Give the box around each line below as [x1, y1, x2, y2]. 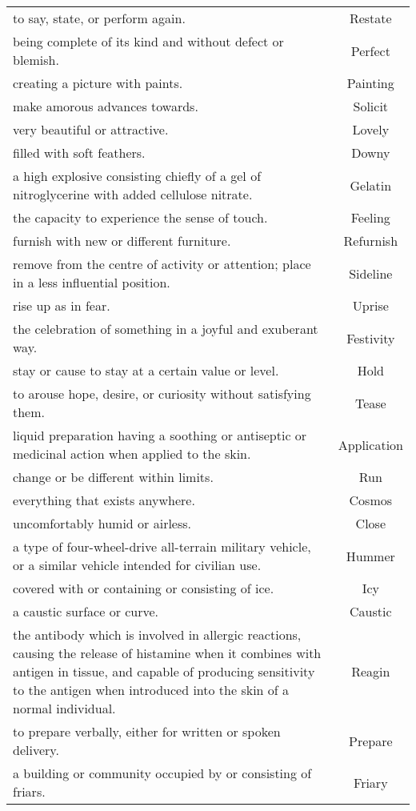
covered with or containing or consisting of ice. [13, 579, 274, 597]
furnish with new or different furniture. [13, 231, 231, 250]
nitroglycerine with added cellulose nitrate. [13, 185, 253, 203]
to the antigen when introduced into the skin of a [13, 681, 290, 699]
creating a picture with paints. [13, 74, 183, 92]
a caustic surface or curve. [13, 602, 159, 620]
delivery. [13, 741, 59, 759]
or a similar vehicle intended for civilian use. [13, 556, 262, 574]
